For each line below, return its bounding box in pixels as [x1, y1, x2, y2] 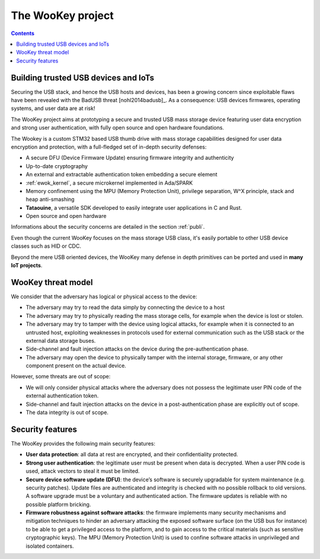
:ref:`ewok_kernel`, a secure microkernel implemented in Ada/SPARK [25, 179, 193, 187]
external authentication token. [25, 392, 99, 399]
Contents [11, 30, 35, 37]
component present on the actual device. [25, 362, 127, 369]
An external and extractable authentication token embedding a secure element [25, 171, 217, 178]
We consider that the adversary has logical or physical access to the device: [11, 293, 197, 300]
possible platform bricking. [25, 501, 91, 508]
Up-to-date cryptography [25, 162, 88, 169]
